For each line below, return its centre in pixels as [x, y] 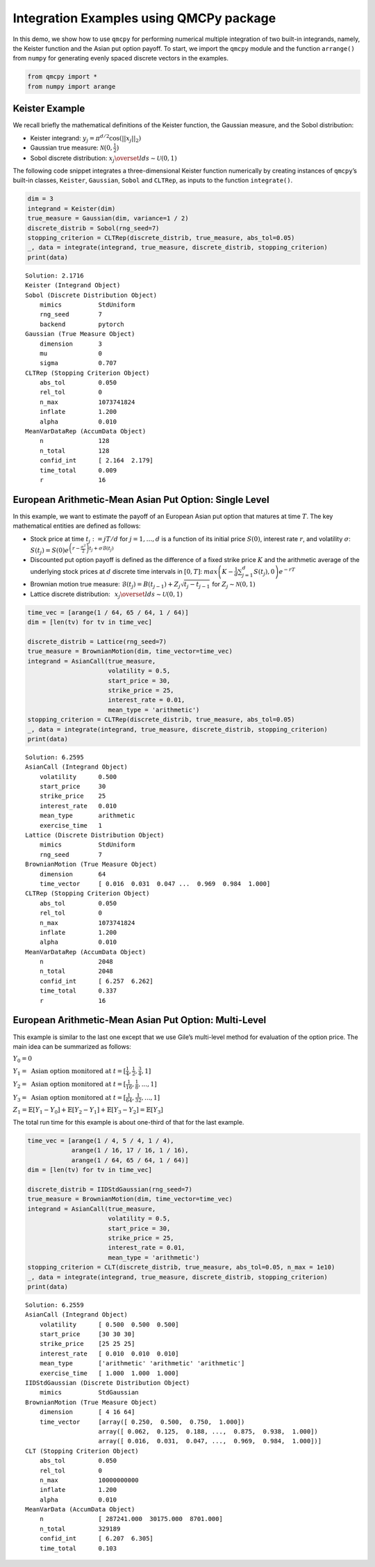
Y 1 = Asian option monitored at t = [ [69, 1072]
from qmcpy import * [62, 77]
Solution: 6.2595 [55, 757]
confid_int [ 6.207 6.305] [97, 1538]
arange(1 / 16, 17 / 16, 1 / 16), [130, 1150]
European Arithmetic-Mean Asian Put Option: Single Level [141, 500]
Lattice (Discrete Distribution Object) [95, 835]
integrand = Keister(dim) [72, 208]
